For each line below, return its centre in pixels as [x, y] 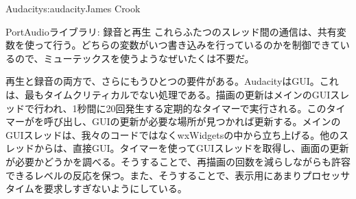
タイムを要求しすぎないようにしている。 [96, 188]
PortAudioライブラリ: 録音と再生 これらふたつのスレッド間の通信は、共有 [171, 31]
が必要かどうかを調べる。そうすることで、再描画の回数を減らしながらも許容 [178, 161]
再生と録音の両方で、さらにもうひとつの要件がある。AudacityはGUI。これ [172, 81]
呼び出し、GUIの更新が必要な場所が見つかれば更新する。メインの [192, 121]
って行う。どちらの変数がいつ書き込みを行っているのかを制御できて [187, 45]
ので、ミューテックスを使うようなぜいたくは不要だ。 [134, 58]
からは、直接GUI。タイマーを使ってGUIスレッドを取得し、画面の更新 [191, 148]
